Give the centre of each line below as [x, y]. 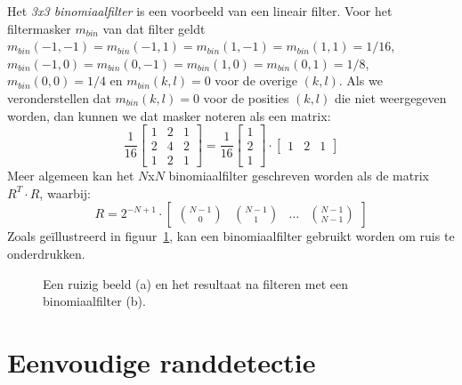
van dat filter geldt [154, 28]
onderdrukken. [46, 254]
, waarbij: [65, 192]
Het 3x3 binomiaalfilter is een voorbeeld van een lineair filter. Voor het [200, 11]
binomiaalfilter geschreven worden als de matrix [299, 176]
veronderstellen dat [59, 97]
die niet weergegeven [390, 97]
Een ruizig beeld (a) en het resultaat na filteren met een [195, 283]
